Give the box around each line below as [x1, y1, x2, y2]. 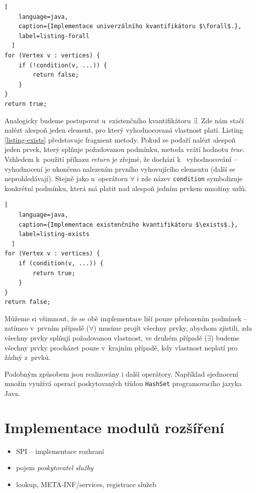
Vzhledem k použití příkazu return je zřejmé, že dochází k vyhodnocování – [4, 153, 237, 164]
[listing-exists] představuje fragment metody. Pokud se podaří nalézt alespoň [4, 134, 236, 145]
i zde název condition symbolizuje [137, 173, 243, 184]
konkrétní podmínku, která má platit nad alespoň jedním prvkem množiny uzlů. [4, 183, 247, 193]
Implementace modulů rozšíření [4, 417, 224, 437]
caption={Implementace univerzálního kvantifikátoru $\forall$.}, [18, 23, 242, 30]
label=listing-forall [18, 32, 89, 40]
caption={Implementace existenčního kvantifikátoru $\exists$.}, [18, 221, 238, 228]
